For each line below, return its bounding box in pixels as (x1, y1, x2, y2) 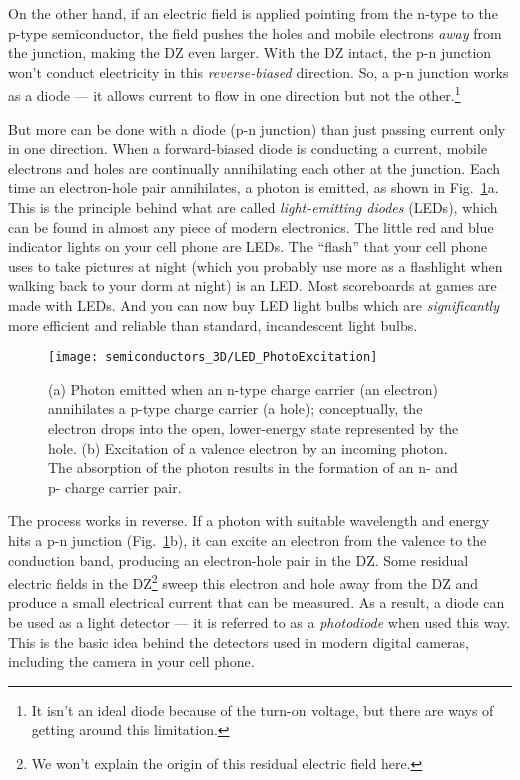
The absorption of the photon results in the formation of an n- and (48, 457, 458, 478)
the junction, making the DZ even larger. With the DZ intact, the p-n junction (8, 42, 492, 63)
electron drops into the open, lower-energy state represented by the (48, 418, 459, 438)
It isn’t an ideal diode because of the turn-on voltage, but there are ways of (31, 699, 494, 720)
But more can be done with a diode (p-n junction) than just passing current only (8, 118, 506, 139)
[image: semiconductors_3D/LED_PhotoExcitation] (48, 350, 378, 365)
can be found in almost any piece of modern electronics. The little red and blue (8, 216, 494, 237)
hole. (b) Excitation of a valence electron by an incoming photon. (48, 437, 448, 458)
